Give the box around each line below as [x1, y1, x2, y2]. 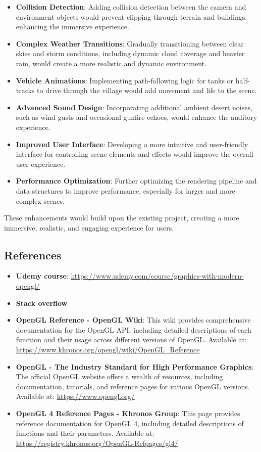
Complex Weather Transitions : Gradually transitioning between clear [16, 38, 244, 49]
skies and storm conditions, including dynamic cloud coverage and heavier [16, 48, 245, 59]
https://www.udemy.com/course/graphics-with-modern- [71, 270, 244, 281]
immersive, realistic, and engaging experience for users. [4, 222, 174, 233]
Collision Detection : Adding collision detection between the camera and [16, 2, 246, 12]
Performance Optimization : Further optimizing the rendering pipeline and [16, 175, 257, 186]
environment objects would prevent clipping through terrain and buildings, [16, 11, 247, 22]
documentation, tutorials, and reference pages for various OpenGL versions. [16, 381, 250, 391]
